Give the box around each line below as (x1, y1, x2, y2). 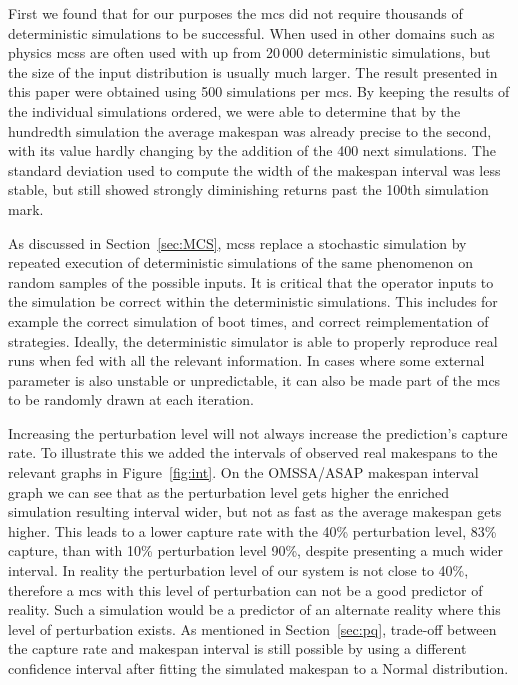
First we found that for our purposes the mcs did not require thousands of (8, 3, 463, 23)
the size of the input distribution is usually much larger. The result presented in (8, 61, 498, 82)
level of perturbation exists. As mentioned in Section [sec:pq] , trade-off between (8, 618, 497, 639)
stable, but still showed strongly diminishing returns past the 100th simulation (8, 179, 489, 200)
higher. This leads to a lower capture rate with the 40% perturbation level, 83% (8, 520, 497, 541)
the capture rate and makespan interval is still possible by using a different (8, 638, 467, 659)
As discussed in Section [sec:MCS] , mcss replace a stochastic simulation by (8, 232, 467, 253)
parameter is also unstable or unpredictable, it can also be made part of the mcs (8, 369, 501, 390)
